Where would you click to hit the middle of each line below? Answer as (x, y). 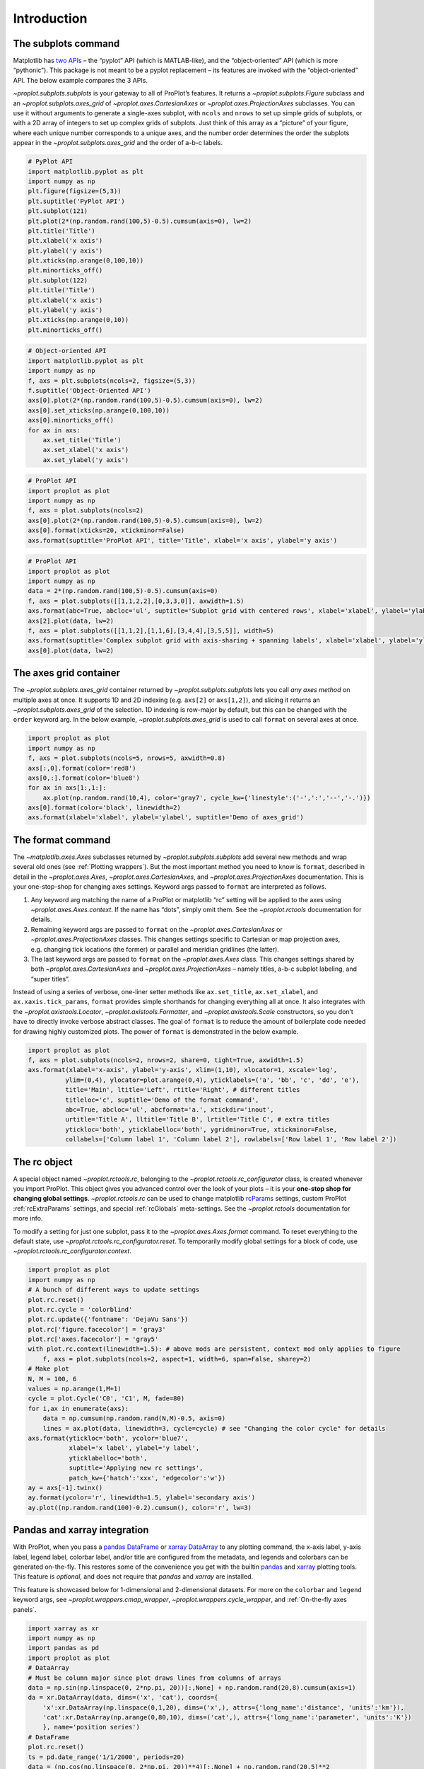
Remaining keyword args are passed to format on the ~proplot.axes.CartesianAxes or (157, 929)
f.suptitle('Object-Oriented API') (89, 390)
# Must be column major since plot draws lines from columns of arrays (155, 1678)
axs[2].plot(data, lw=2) (71, 621)
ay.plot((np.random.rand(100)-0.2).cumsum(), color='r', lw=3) (140, 1508)
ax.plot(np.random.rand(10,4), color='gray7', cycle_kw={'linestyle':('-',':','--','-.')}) (207, 797)
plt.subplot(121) (58, 211)
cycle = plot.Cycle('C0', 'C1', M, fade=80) (106, 1399)
